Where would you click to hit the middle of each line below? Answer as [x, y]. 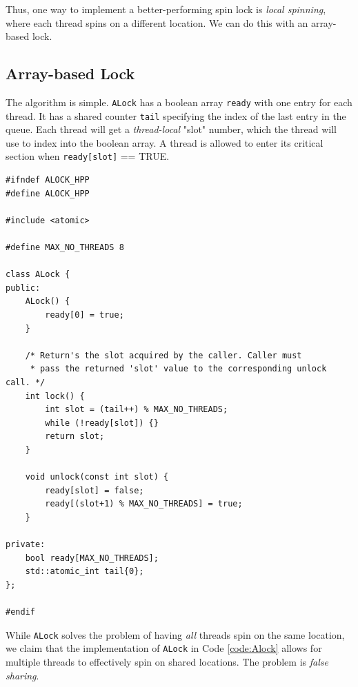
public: [23, 288]
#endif [20, 612]
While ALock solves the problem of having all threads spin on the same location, [175, 634]
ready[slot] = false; [95, 490]
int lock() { [55, 396]
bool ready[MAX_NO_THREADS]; [92, 558]
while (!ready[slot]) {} [102, 423]
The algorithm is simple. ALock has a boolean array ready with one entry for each [179, 102]
